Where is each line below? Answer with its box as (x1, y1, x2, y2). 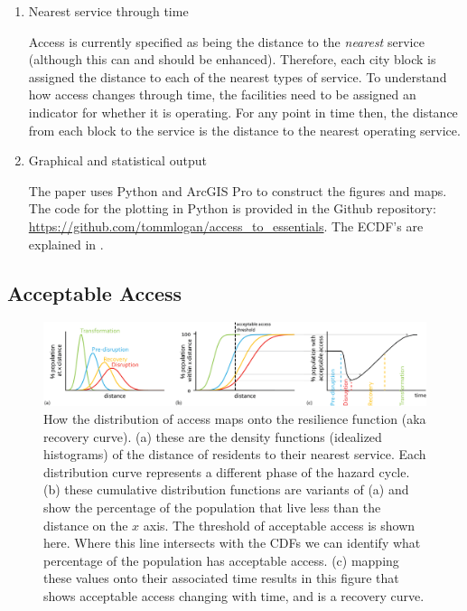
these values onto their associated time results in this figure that (43, 569, 399, 587)
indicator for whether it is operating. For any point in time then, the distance (28, 102, 458, 121)
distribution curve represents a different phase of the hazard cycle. (43, 462, 410, 481)
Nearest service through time (28, 2, 189, 20)
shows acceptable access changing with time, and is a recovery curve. (43, 587, 425, 606)
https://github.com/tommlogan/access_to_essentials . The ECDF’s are (28, 216, 424, 235)
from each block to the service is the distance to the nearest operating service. (28, 120, 461, 139)
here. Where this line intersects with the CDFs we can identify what (43, 533, 421, 552)
